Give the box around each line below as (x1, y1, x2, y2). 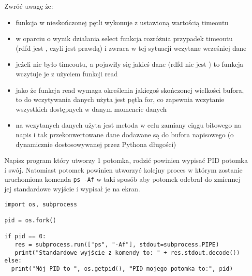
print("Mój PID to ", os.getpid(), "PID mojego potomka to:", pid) (11, 265, 233, 272)
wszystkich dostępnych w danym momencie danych (15, 103, 167, 114)
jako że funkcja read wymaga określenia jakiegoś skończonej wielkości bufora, (15, 85, 244, 95)
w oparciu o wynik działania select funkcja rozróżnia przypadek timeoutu (15, 33, 233, 44)
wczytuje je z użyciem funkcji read (15, 68, 118, 78)
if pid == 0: (4, 233, 46, 240)
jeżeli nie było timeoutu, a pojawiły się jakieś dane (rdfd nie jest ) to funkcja (15, 59, 243, 69)
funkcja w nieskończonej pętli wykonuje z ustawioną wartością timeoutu (15, 17, 229, 27)
